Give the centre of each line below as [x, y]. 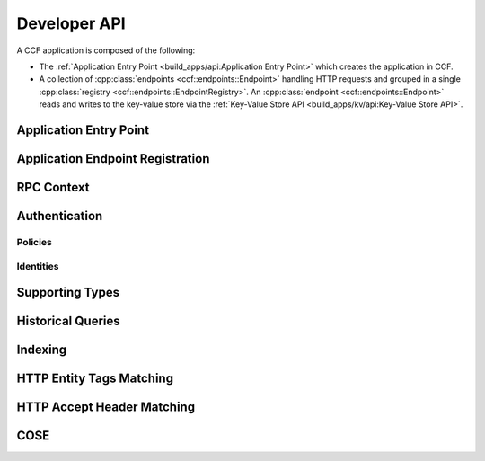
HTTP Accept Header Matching [106, 408]
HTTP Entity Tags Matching [95, 379]
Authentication [60, 216]
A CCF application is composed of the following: [106, 50]
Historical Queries [68, 321]
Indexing [42, 350]
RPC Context [53, 187]
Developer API [71, 23]
